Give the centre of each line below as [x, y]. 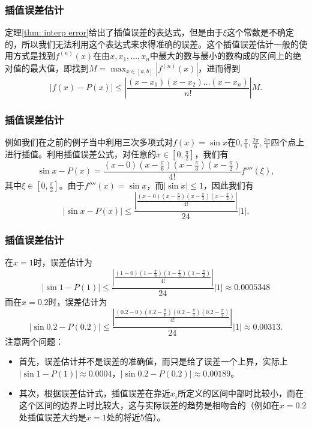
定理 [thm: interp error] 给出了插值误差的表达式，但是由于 [114, 32]
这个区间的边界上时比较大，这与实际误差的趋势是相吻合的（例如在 [149, 404]
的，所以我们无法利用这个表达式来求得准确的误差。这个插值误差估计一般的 [152, 44]
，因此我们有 [228, 185]
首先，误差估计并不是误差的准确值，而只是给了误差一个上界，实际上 [153, 361]
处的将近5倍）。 [136, 416]
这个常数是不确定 [260, 32]
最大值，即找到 [59, 68]
